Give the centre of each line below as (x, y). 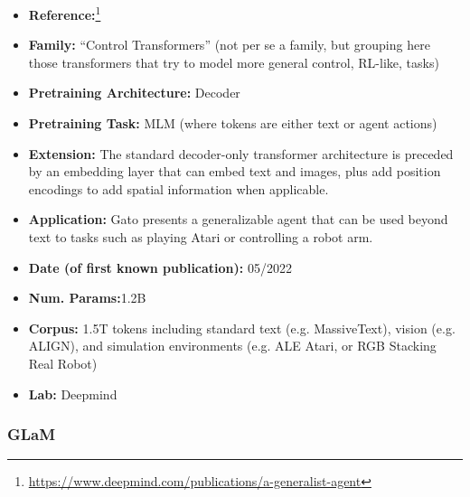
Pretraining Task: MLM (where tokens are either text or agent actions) (233, 123)
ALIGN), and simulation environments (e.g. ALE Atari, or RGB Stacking (232, 346)
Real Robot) (63, 363)
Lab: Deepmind (73, 394)
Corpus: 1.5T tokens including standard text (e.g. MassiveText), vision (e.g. (242, 328)
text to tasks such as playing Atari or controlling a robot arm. (201, 237)
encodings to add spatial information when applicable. (179, 188)
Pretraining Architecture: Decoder (134, 93)
